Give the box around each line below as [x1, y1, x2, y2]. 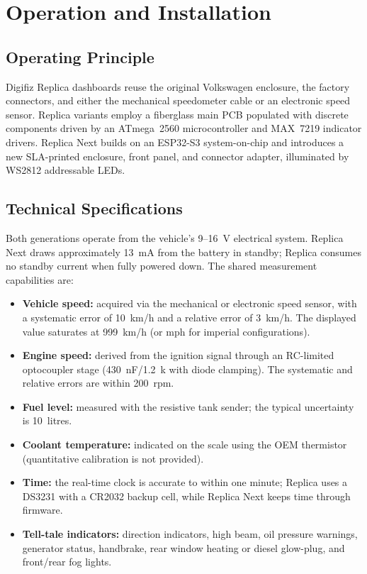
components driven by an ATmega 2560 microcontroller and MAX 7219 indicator [6, 121, 362, 136]
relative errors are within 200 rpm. [22, 375, 174, 390]
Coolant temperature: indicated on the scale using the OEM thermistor [22, 437, 347, 452]
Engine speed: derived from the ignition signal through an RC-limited [22, 348, 334, 363]
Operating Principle [6, 45, 154, 67]
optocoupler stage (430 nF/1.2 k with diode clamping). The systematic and [22, 361, 353, 376]
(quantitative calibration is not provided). [22, 451, 204, 465]
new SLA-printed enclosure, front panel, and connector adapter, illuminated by [6, 148, 349, 163]
